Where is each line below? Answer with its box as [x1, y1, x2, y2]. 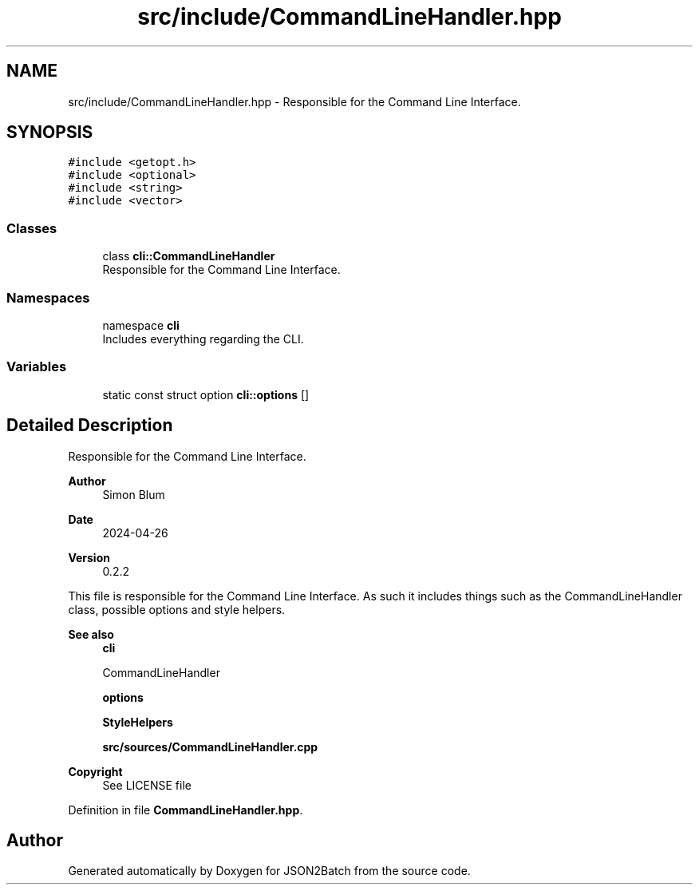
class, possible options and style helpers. [68, 602, 286, 616]
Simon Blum [102, 487, 165, 501]
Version [68, 550, 110, 564]
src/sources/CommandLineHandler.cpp [102, 739, 318, 754]
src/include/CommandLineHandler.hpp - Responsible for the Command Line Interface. [68, 94, 521, 109]
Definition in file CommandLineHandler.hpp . [68, 802, 303, 817]
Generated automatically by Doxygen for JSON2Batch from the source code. [68, 864, 471, 878]
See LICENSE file [102, 778, 192, 792]
